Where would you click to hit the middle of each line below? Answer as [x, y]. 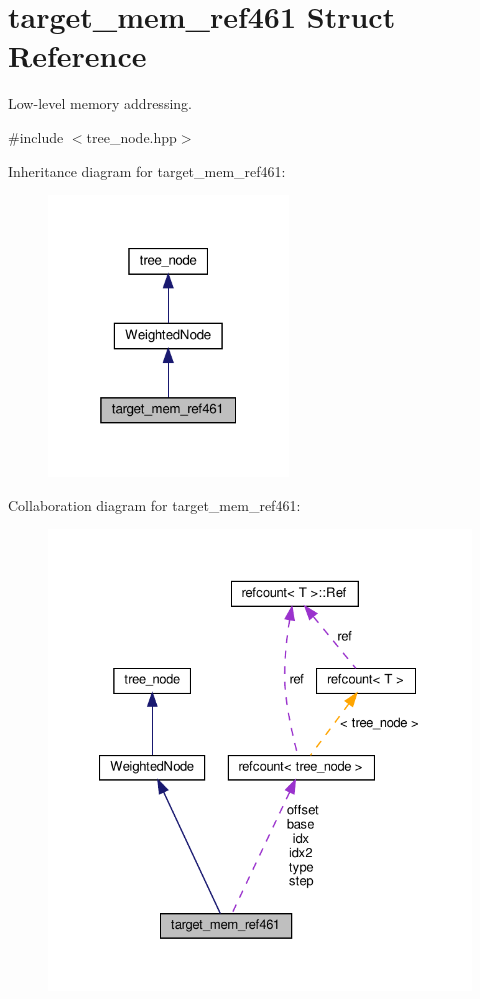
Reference [77, 55]
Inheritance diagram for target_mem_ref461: [147, 170]
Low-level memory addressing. [100, 103]
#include [36, 136]
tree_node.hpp [131, 136]
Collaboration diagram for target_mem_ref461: [154, 504]
